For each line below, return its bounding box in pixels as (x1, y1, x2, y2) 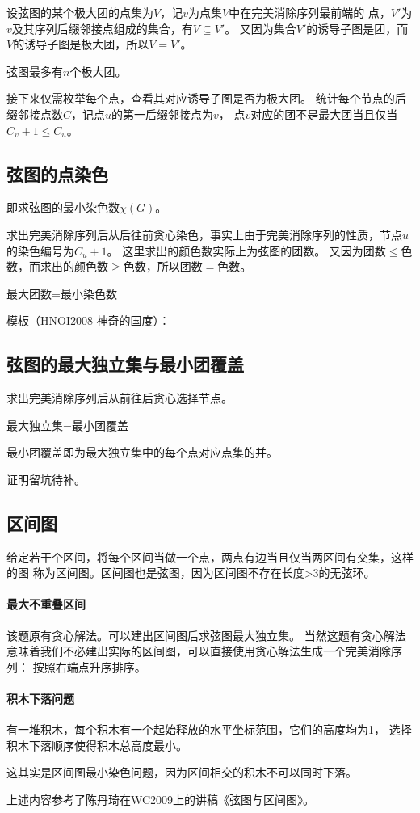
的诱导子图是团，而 (306, 19, 409, 36)
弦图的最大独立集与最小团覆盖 (6, 352, 244, 377)
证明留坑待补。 (6, 470, 86, 487)
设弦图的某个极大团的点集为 (6, 4, 153, 20)
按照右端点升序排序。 (32, 658, 146, 675)
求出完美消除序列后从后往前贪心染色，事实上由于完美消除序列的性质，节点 (6, 225, 402, 242)
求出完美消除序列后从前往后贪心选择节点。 (6, 390, 233, 406)
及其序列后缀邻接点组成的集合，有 (11, 19, 193, 36)
